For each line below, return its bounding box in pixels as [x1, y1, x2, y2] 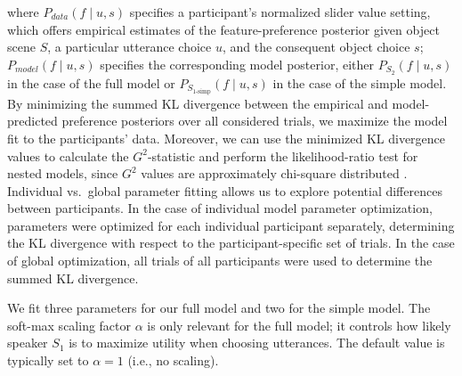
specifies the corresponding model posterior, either [100, 54, 374, 73]
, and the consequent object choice [222, 37, 410, 56]
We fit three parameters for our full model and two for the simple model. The [7, 298, 431, 317]
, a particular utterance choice [47, 37, 212, 56]
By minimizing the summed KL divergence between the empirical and [7, 94, 388, 112]
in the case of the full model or [7, 73, 175, 92]
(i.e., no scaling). [127, 351, 219, 370]
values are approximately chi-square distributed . [141, 164, 408, 183]
